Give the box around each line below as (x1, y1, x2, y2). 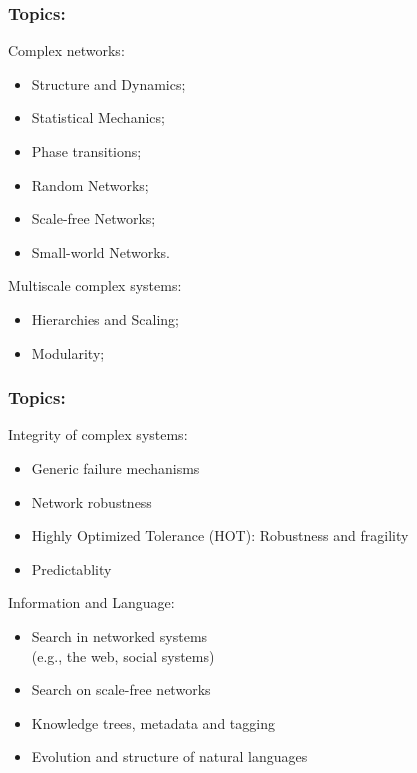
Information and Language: (8, 592, 175, 613)
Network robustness (31, 491, 152, 512)
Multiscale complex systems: (8, 275, 182, 296)
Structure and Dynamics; (31, 73, 186, 94)
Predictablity (31, 558, 112, 579)
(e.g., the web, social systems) (31, 645, 215, 666)
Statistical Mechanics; (31, 107, 165, 128)
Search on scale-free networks (31, 679, 211, 700)
